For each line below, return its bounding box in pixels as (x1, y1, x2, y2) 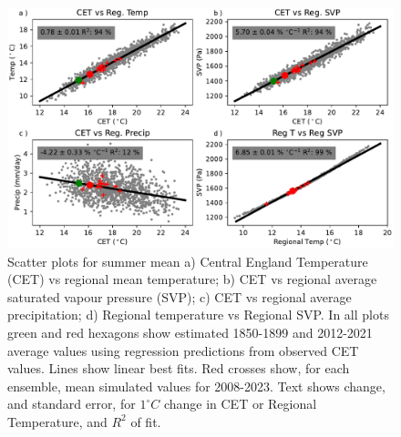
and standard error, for (7, 394, 136, 413)
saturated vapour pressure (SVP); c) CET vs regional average (7, 287, 352, 306)
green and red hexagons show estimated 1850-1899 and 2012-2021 (7, 322, 373, 341)
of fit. (130, 412, 161, 431)
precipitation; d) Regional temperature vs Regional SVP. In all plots (7, 305, 389, 324)
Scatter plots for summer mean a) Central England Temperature (7, 251, 368, 270)
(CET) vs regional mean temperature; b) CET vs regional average (7, 269, 377, 289)
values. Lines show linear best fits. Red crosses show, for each (7, 359, 350, 378)
